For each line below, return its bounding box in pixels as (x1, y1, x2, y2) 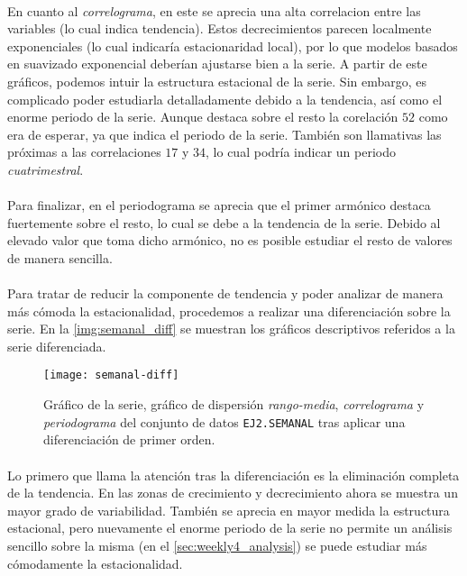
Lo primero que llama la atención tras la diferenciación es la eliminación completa (7, 465, 460, 484)
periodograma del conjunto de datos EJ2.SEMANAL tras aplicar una (43, 412, 406, 431)
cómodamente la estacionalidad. (7, 553, 183, 572)
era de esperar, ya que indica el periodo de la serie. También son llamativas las (7, 124, 442, 143)
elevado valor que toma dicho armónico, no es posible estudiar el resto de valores (7, 231, 453, 250)
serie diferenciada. (7, 336, 106, 355)
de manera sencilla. (7, 248, 113, 267)
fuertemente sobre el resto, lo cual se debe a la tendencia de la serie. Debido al (7, 213, 441, 232)
